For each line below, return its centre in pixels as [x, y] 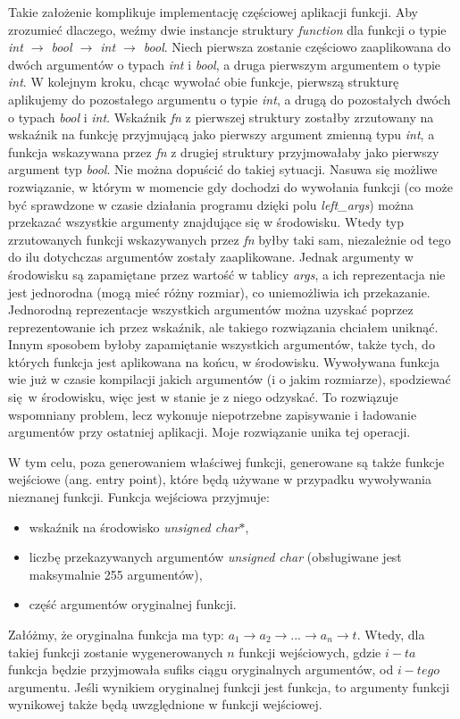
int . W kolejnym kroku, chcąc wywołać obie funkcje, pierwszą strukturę [204, 82]
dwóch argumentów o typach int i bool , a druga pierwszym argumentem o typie [225, 64]
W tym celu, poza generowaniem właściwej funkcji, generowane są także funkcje [226, 461]
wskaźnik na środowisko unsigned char [134, 527]
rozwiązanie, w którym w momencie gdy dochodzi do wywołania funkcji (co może [230, 186]
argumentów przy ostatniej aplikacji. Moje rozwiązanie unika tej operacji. [209, 432]
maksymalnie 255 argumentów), [116, 574]
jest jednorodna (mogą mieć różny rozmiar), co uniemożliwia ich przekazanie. [219, 292]
